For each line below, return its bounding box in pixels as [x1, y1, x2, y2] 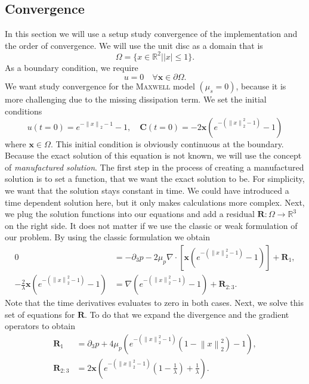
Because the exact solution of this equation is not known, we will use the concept [5, 149, 302, 162]
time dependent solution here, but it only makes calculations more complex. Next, [5, 196, 305, 208]
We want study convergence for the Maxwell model [5, 80, 195, 92]
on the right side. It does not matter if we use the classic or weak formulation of [5, 219, 298, 231]
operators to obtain [5, 320, 76, 332]
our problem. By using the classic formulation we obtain [5, 231, 210, 243]
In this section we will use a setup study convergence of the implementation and [5, 27, 298, 40]
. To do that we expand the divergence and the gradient [85, 308, 289, 320]
